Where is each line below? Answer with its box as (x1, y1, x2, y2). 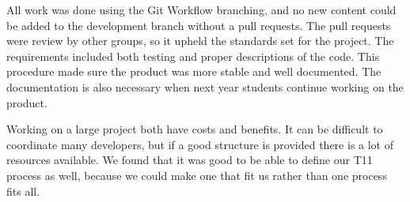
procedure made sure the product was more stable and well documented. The (6, 63, 382, 80)
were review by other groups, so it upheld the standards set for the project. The (6, 32, 394, 49)
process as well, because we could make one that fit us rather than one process (6, 166, 387, 183)
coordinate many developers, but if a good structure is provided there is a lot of (6, 136, 394, 152)
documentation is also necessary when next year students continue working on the (6, 78, 404, 95)
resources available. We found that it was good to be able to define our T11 (6, 151, 373, 168)
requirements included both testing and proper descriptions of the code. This (6, 47, 380, 64)
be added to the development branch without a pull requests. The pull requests (6, 17, 391, 33)
